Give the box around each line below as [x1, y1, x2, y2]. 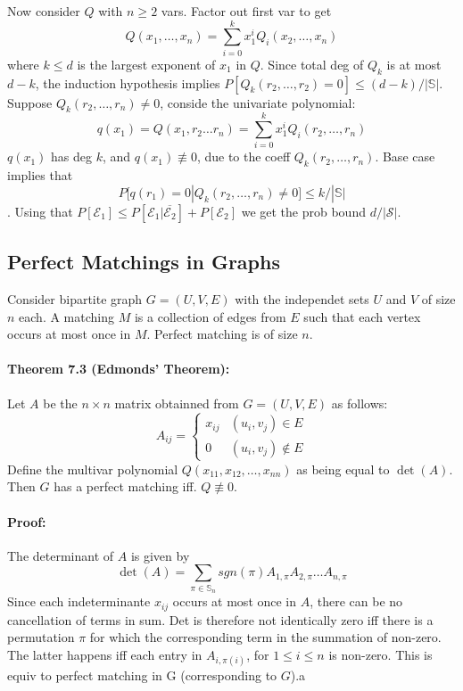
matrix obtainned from [114, 393, 239, 412]
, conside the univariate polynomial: [160, 93, 356, 111]
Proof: [7, 512, 46, 531]
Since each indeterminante [7, 592, 151, 611]
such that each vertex [303, 307, 421, 325]
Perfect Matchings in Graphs [7, 248, 280, 276]
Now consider [7, 2, 80, 20]
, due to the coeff [196, 147, 291, 166]
